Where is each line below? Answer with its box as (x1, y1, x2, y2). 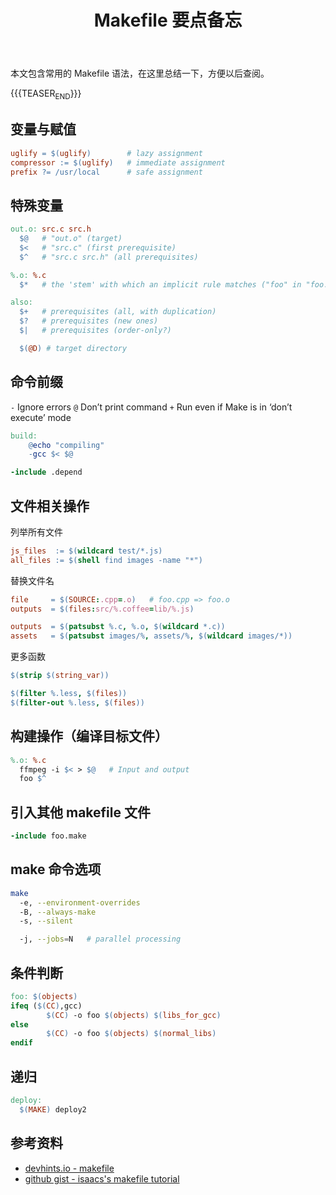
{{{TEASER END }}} (10, 87, 82, 101)
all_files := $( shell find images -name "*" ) (10, 555, 203, 565)
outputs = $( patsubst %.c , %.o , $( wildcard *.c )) (10, 622, 226, 632)
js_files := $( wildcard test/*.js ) (10, 546, 163, 556)
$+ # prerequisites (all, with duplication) (19, 307, 217, 317)
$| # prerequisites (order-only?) (19, 326, 172, 336)
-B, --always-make (19, 907, 97, 917)
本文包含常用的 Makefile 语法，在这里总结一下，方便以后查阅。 (10, 67, 270, 80)
